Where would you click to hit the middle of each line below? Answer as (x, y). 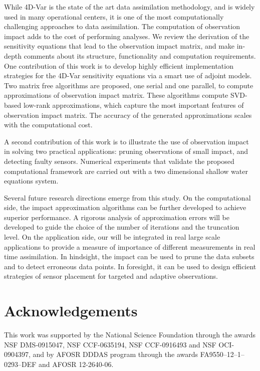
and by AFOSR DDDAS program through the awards (115, 354)
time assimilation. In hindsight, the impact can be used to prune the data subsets (129, 256)
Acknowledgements (71, 311)
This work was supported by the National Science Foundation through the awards (130, 335)
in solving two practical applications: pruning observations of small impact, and (126, 151)
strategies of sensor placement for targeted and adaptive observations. (111, 276)
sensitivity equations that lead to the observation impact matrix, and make (119, 46)
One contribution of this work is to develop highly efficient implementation (119, 65)
